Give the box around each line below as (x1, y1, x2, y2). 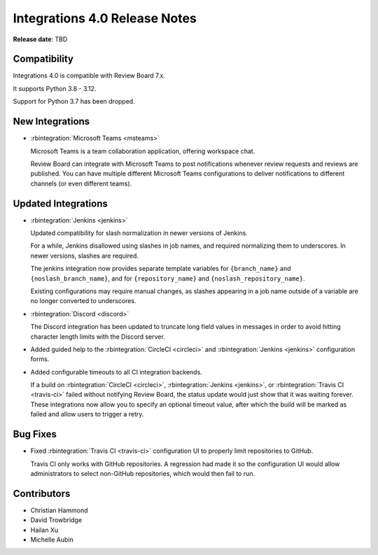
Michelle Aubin (30, 535, 73, 544)
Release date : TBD (13, 35, 68, 43)
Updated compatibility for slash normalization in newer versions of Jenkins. (30, 229, 248, 237)
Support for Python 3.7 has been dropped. (13, 97, 136, 106)
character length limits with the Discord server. (30, 332, 166, 341)
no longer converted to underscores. (30, 297, 136, 305)
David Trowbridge (30, 516, 83, 524)
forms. (30, 355, 50, 363)
